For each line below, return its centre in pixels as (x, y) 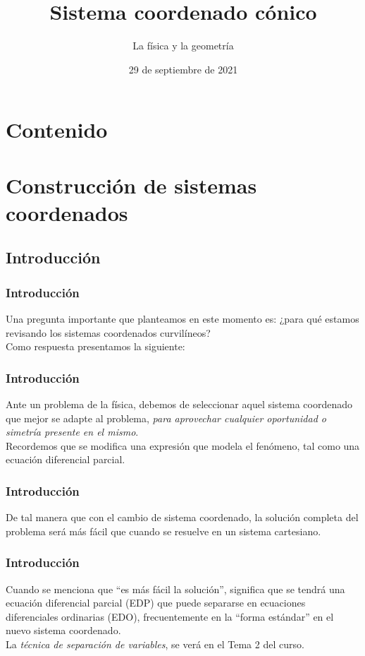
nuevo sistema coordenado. (63, 630)
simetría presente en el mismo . (72, 432)
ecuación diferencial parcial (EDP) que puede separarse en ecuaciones (156, 603)
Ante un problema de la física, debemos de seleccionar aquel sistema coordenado (179, 404)
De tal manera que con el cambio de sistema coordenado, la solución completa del (182, 517)
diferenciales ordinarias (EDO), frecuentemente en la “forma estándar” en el (170, 616)
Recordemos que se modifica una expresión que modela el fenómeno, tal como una (183, 445)
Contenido (57, 130)
